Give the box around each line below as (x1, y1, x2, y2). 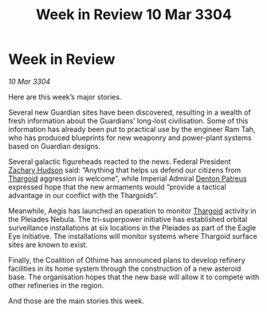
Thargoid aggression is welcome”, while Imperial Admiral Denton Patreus (8, 174, 247, 183)
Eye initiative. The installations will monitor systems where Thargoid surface (8, 231, 257, 240)
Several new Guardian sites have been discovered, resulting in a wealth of (8, 107, 251, 117)
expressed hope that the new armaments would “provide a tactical (8, 181, 227, 192)
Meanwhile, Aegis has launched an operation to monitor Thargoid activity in (8, 205, 257, 216)
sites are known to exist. (8, 240, 88, 249)
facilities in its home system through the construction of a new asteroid (8, 263, 241, 273)
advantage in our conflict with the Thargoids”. (8, 190, 159, 200)
